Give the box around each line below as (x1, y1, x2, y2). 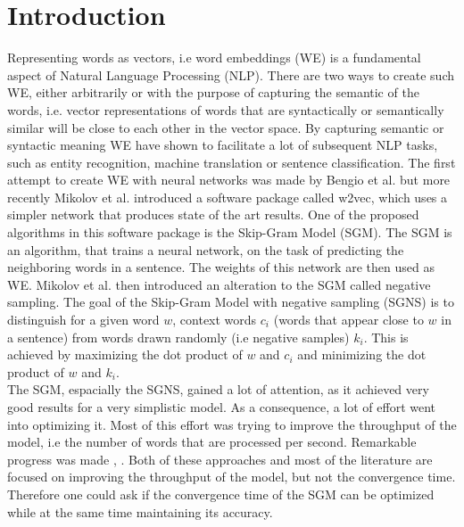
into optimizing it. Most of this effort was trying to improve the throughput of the (7, 415, 457, 433)
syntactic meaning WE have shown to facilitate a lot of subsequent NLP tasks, (7, 136, 438, 154)
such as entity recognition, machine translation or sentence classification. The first (7, 152, 456, 171)
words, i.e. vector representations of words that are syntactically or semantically (7, 100, 444, 119)
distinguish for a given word (7, 310, 160, 329)
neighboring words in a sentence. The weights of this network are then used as (7, 258, 435, 276)
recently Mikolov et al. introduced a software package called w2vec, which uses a (7, 187, 448, 206)
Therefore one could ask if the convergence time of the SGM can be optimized (7, 484, 435, 503)
